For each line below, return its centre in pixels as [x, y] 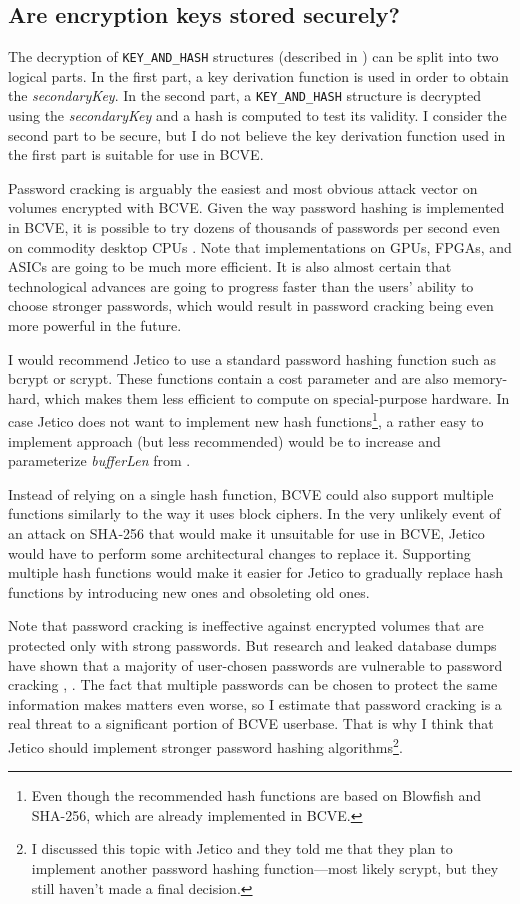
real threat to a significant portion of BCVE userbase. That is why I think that [251, 723]
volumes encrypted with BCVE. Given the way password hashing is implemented [256, 207]
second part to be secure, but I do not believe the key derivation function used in [257, 134]
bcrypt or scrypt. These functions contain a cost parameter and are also [228, 378]
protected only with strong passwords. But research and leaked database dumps [252, 645]
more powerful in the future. [95, 325]
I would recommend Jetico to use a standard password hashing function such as [252, 358]
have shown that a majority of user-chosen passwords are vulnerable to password [255, 664]
